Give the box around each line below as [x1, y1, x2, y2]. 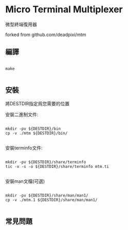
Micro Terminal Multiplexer [5, 4, 123, 15]
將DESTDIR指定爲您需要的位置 [5, 100, 70, 106]
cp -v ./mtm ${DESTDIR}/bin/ [5, 130, 68, 136]
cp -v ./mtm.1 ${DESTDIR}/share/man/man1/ [5, 197, 98, 202]
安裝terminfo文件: [5, 145, 43, 151]
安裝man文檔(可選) [5, 178, 45, 184]
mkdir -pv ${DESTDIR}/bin [5, 126, 61, 131]
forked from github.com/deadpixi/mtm [5, 31, 86, 37]
